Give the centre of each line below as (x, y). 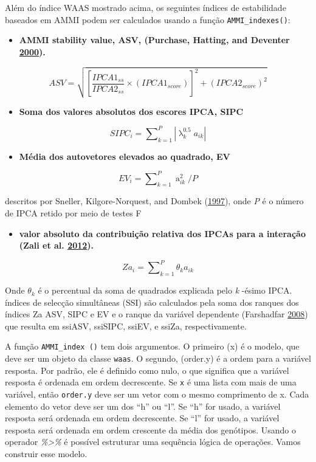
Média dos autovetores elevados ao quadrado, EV (125, 156)
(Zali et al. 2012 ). (57, 245)
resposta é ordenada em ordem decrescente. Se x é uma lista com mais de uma (151, 382)
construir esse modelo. (46, 454)
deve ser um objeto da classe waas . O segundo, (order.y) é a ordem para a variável (158, 358)
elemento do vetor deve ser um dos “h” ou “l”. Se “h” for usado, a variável (143, 406)
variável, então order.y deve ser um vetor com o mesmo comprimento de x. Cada (157, 394)
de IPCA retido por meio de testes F (73, 212)
